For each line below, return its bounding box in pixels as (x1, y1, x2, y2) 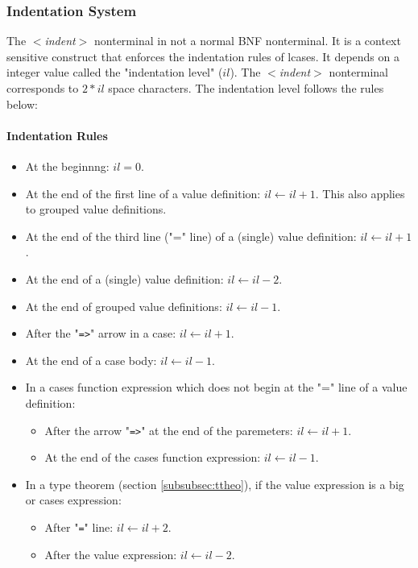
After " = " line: (44, 519, 114, 536)
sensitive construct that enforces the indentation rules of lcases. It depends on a (6, 48, 399, 64)
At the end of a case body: (25, 351, 157, 368)
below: (6, 95, 38, 112)
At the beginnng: (25, 157, 110, 174)
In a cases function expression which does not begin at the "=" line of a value (25, 379, 408, 396)
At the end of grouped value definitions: (25, 297, 222, 314)
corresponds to (6, 80, 79, 96)
